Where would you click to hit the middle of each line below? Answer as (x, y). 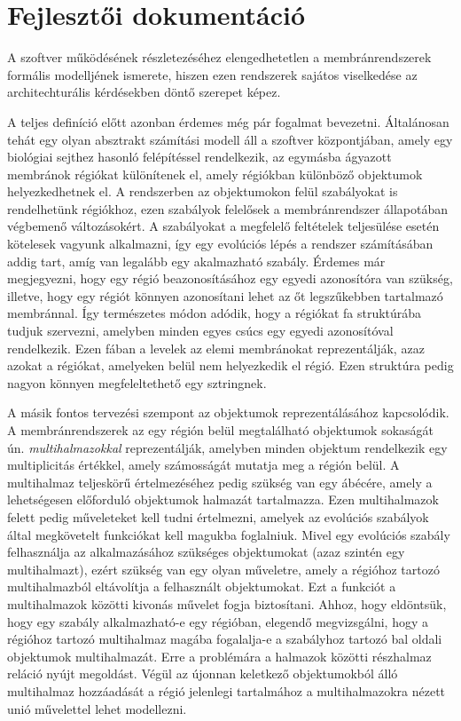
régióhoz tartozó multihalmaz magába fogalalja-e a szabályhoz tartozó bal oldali (225, 639)
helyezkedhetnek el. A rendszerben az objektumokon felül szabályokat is (203, 191)
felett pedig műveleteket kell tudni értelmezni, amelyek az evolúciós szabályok (218, 516)
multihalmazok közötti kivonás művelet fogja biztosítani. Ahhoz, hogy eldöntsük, (227, 603)
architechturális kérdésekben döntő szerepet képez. (144, 92)
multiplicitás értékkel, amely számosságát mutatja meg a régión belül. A (203, 465)
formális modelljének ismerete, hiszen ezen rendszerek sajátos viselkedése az (212, 74)
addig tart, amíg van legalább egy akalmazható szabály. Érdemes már (196, 261)
